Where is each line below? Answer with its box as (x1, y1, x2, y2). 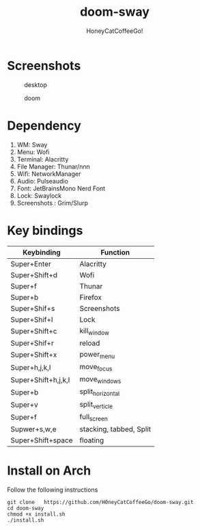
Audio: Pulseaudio (16, 177, 68, 185)
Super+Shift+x (10, 350, 57, 359)
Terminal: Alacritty (16, 155, 69, 163)
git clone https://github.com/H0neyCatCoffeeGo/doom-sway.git (7, 499, 194, 505)
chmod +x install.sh (7, 511, 66, 518)
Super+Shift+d (10, 270, 58, 279)
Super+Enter (10, 259, 51, 268)
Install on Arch (7, 463, 91, 479)
